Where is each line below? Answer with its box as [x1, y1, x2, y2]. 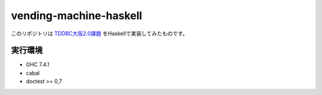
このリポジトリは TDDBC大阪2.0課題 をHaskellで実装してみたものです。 [11, 30, 188, 37]
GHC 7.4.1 [26, 61, 50, 68]
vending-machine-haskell [11, 9, 143, 22]
